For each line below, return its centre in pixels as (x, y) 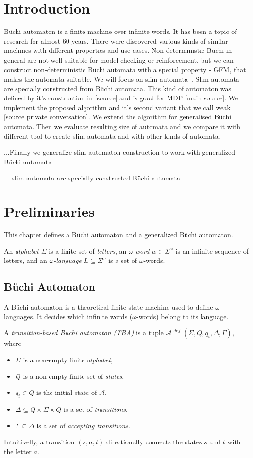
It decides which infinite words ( (84, 316)
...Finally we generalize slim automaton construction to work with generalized (120, 152)
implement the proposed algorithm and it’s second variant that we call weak (117, 107)
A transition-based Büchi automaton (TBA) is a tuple (84, 333)
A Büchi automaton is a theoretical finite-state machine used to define (109, 307)
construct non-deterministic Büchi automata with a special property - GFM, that (125, 69)
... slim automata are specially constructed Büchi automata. (93, 178)
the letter (18, 451)
